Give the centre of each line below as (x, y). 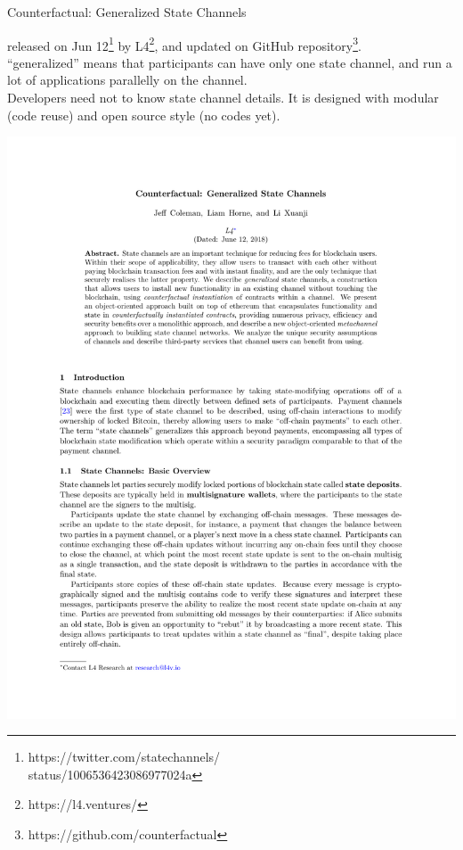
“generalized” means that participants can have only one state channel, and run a (230, 62)
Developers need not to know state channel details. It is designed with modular (223, 98)
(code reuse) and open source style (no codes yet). (144, 115)
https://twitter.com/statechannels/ (124, 757)
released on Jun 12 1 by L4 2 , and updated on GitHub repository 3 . (184, 44)
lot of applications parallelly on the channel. (127, 80)
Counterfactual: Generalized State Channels (127, 12)
